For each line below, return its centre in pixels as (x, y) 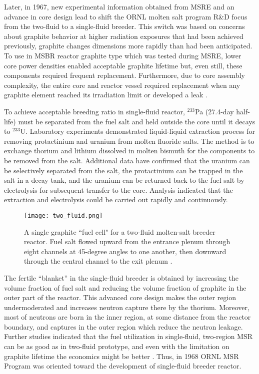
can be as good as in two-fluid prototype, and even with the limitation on (117, 346)
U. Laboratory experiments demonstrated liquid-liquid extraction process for (138, 131)
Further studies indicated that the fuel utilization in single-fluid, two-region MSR (128, 336)
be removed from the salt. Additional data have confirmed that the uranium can (127, 160)
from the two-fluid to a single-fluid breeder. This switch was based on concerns (124, 26)
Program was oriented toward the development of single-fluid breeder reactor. (123, 366)
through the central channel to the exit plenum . (98, 261)
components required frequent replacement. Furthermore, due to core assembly (124, 75)
